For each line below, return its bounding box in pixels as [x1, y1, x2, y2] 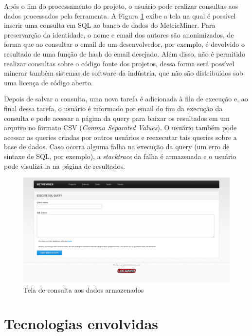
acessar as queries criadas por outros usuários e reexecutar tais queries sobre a [4, 132, 237, 142]
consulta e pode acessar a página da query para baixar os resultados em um [4, 113, 230, 123]
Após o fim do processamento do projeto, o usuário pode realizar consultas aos [4, 1, 238, 11]
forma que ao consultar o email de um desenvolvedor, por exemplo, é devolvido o [4, 39, 245, 49]
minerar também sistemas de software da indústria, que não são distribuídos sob [4, 68, 243, 78]
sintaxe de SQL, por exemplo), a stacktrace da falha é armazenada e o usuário [4, 151, 236, 161]
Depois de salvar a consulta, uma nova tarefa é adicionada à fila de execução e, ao [4, 94, 248, 104]
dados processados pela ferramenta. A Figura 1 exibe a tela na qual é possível [4, 10, 236, 20]
